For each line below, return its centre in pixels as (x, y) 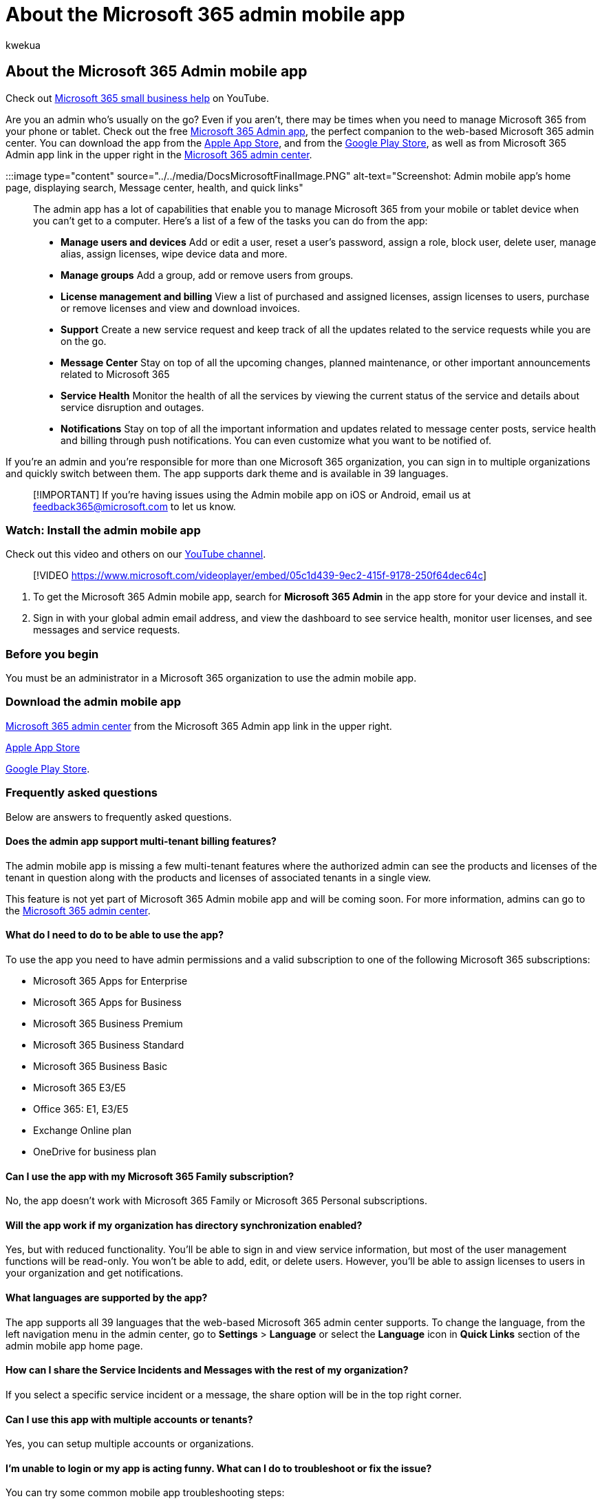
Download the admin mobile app (93, 702)
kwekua (23, 45)
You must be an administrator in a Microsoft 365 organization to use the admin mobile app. (211, 678)
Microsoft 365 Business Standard (109, 1045)
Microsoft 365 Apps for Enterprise (110, 981)
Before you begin (52, 654)
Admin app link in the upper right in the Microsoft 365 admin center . (159, 154)
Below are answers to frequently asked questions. (119, 817)
